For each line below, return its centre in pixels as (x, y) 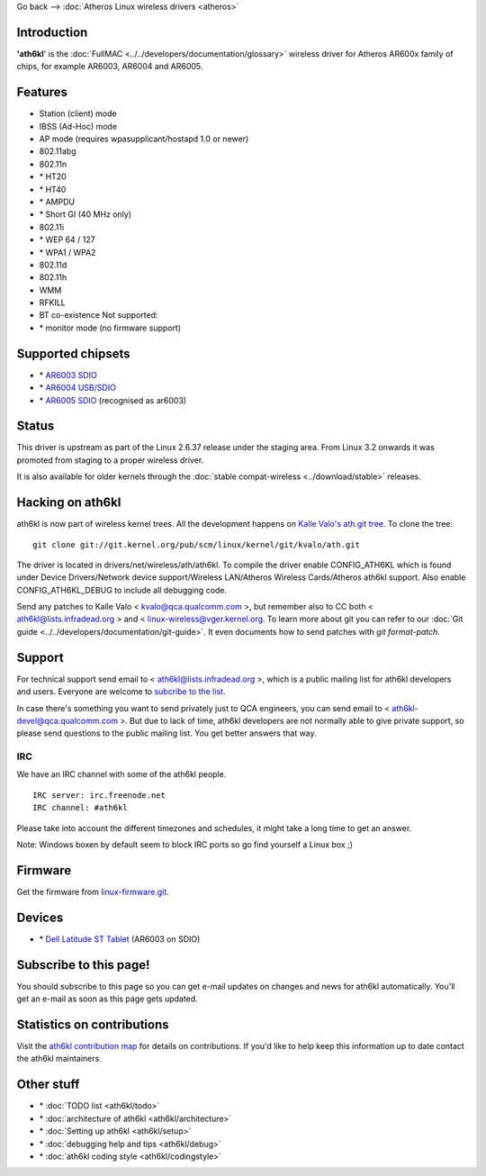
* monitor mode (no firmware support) (110, 328)
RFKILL (53, 303)
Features (42, 92)
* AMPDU (57, 202)
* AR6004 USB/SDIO (78, 388)
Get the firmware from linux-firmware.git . (93, 891)
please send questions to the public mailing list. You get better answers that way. (166, 733)
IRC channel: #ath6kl (80, 808)
